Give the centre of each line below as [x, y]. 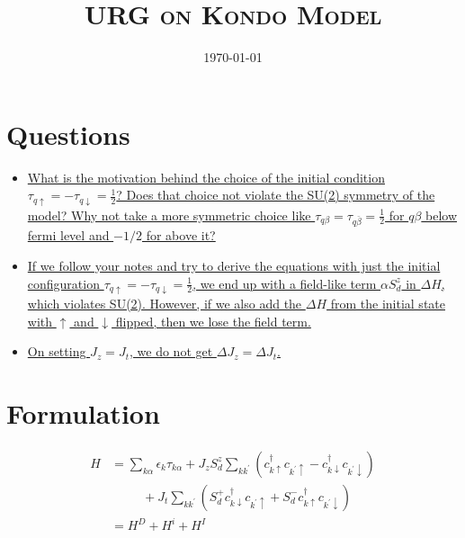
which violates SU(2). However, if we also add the [165, 303]
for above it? [181, 235]
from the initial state [388, 303]
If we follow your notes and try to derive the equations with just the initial [234, 265]
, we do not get [171, 351]
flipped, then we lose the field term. [213, 321]
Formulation [83, 412]
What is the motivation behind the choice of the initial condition [206, 177]
